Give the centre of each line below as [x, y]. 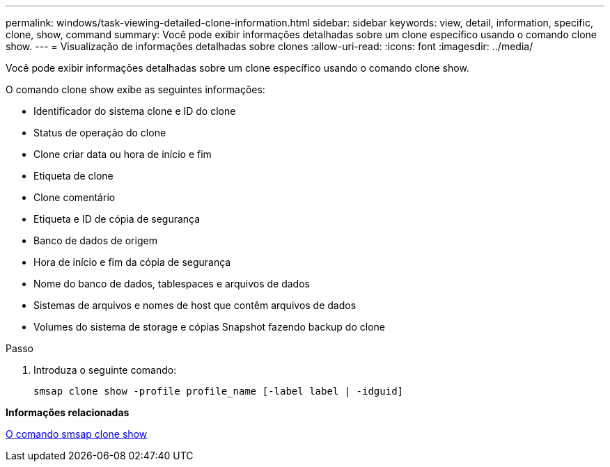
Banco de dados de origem [95, 240]
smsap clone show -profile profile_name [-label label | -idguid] [219, 391]
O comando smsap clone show [77, 434]
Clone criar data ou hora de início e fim [123, 154]
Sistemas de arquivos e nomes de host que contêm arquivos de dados [195, 305]
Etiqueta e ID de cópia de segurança [117, 219]
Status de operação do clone [100, 133]
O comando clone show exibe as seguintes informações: [135, 89]
